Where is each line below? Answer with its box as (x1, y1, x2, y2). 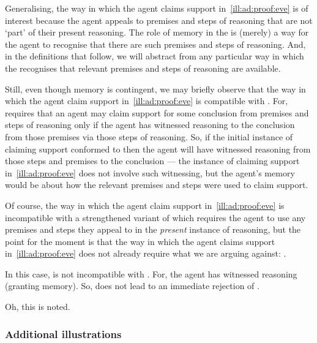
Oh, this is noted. (5, 300, 70, 313)
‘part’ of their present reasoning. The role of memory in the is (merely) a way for (5, 26, 309, 39)
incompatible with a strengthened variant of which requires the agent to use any (5, 211, 306, 224)
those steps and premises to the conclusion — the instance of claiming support (5, 154, 300, 167)
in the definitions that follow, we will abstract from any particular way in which (5, 50, 304, 62)
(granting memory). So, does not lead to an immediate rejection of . (5, 279, 259, 292)
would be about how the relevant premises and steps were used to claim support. (5, 178, 308, 191)
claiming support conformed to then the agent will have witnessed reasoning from (5, 142, 311, 155)
